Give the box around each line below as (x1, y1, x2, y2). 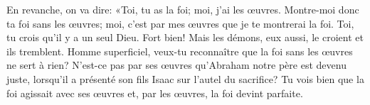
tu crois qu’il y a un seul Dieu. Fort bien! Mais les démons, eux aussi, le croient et (6, 30, 364, 45)
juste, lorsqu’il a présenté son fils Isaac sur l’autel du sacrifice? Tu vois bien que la (6, 71, 364, 86)
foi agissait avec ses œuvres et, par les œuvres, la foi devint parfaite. (6, 85, 303, 100)
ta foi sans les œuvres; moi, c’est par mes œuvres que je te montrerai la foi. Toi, (6, 16, 354, 31)
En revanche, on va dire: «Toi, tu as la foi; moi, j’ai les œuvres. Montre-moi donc (6, 2, 359, 16)
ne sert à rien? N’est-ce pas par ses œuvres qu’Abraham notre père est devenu (6, 57, 347, 72)
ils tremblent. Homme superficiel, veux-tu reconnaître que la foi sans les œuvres (6, 43, 353, 58)
